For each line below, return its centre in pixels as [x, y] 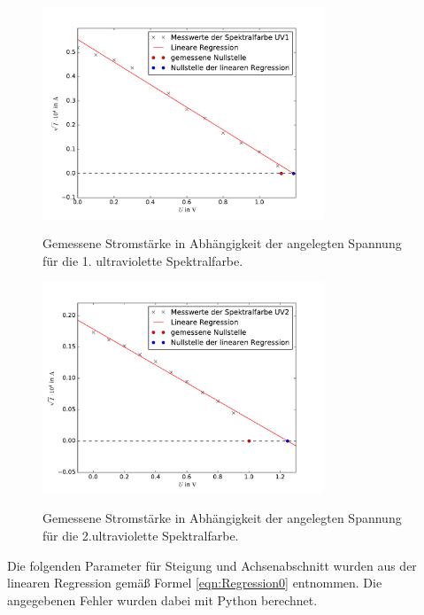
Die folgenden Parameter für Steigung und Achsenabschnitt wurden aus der [212, 565]
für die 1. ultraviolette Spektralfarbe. [143, 260]
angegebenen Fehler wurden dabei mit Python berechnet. [162, 599]
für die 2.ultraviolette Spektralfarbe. [141, 535]
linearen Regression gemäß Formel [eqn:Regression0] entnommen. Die [195, 583]
